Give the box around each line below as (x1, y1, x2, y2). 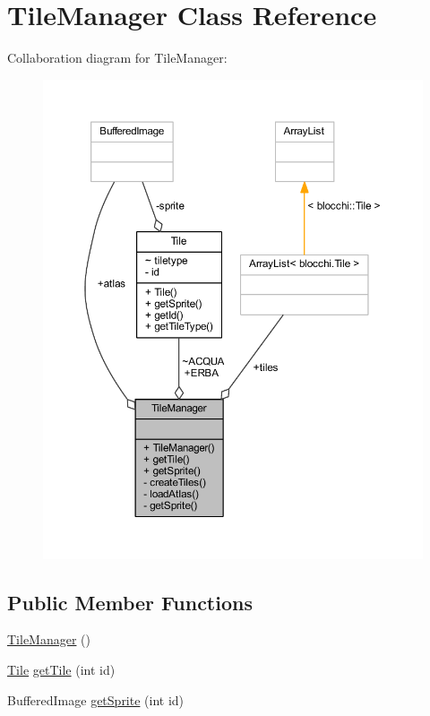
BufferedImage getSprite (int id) (7, 690, 185, 709)
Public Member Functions (7, 588, 253, 616)
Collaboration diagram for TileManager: (7, 48, 228, 67)
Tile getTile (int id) (7, 660, 116, 678)
